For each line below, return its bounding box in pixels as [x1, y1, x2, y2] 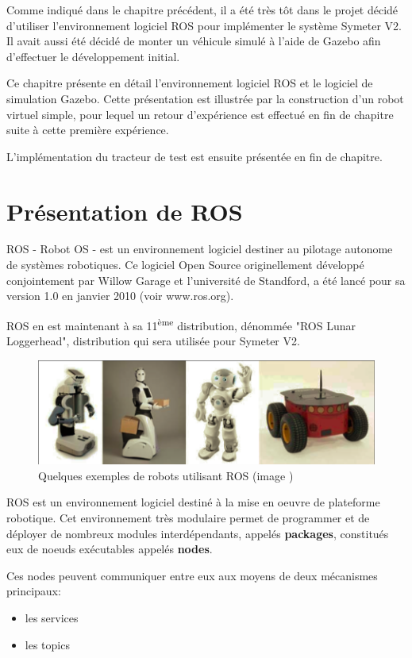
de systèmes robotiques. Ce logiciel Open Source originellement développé [6, 256, 364, 273]
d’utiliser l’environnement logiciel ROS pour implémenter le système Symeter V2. [6, 17, 402, 33]
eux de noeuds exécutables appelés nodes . [6, 541, 213, 557]
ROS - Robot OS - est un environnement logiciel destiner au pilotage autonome [6, 240, 393, 257]
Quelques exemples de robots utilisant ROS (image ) [38, 467, 294, 483]
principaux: [6, 583, 61, 599]
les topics [25, 636, 70, 652]
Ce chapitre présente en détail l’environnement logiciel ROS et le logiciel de [6, 75, 373, 91]
